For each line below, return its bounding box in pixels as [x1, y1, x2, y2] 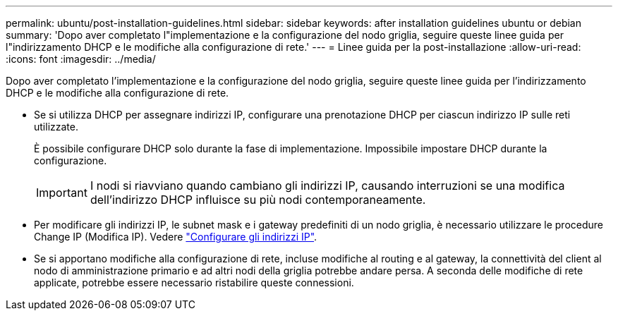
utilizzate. [34, 121, 78, 133]
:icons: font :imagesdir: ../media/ [6, 53, 156, 65]
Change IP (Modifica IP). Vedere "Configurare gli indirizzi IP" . [34, 231, 317, 243]
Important [36, 186, 87, 200]
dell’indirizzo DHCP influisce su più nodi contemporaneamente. [90, 193, 426, 207]
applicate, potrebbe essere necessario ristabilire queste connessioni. [34, 276, 354, 288]
